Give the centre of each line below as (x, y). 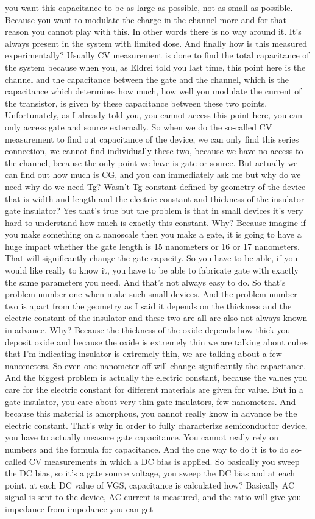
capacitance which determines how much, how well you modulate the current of (153, 91)
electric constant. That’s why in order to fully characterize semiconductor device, (156, 425)
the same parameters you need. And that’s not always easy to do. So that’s (145, 282)
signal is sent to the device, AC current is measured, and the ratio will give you (153, 497)
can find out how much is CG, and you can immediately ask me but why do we (153, 175)
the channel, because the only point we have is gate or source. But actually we (151, 162)
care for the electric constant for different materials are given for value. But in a (154, 389)
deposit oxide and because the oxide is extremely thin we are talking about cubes (157, 341)
